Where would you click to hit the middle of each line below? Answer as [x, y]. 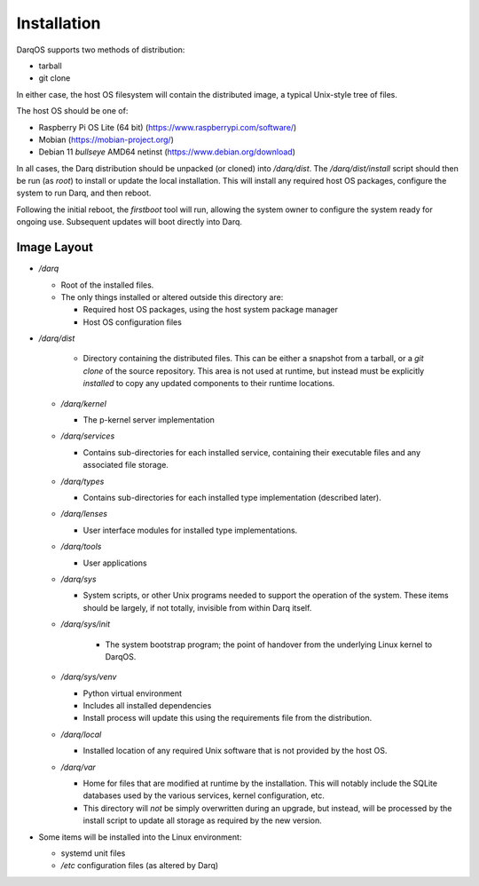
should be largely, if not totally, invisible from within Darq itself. [197, 607]
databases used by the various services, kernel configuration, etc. [204, 795]
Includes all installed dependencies [147, 706]
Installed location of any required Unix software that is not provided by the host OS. [235, 751]
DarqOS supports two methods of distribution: [101, 50]
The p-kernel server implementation [149, 420]
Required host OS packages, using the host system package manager [211, 310]
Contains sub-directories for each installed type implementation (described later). [232, 498]
